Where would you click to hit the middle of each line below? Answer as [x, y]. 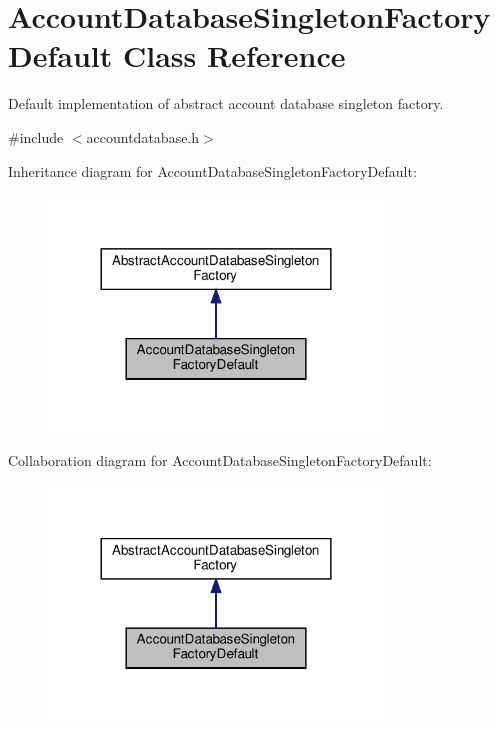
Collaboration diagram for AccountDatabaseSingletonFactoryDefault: [220, 460]
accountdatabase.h [143, 136]
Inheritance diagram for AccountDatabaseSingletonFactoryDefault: [212, 170]
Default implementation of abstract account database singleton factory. [226, 103]
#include [36, 136]
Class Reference [234, 55]
